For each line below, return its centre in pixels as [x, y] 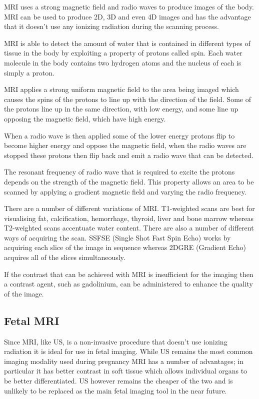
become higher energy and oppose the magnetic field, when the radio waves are [125, 145]
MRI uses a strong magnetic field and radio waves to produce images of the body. [129, 6]
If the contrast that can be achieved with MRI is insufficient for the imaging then [129, 274]
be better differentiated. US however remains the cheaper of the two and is [118, 381]
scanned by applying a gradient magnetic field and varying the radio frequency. [125, 191]
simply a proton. [29, 72]
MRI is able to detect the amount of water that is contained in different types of [127, 43]
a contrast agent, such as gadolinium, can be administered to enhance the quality [128, 284]
